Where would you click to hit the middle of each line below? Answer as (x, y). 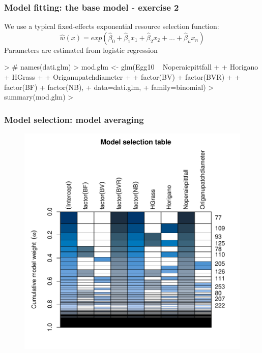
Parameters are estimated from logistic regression (81, 50)
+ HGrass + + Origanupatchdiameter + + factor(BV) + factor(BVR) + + (122, 77)
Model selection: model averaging (74, 119)
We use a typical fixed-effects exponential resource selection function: (112, 26)
